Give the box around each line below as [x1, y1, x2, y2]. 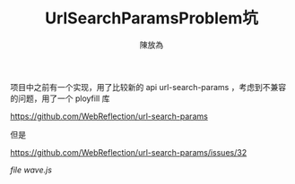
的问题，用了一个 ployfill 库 [10, 93, 110, 104]
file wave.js [10, 164, 53, 175]
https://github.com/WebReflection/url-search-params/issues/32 [10, 146, 247, 157]
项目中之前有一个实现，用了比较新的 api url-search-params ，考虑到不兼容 [10, 81, 286, 92]
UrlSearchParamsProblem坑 [44, 8, 259, 29]
